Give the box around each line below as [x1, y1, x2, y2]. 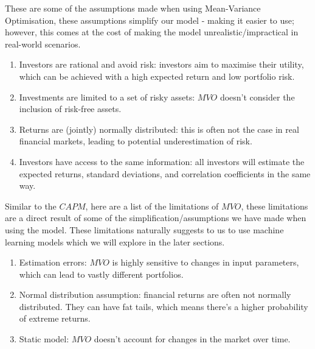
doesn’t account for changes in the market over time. [94, 333, 291, 345]
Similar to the [5, 199, 57, 212]
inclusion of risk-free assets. [19, 102, 122, 115]
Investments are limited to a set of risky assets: [19, 90, 195, 103]
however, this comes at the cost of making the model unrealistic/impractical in [5, 26, 299, 38]
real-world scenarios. [5, 37, 81, 50]
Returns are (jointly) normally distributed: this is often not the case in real [19, 122, 299, 135]
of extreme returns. [19, 312, 91, 325]
